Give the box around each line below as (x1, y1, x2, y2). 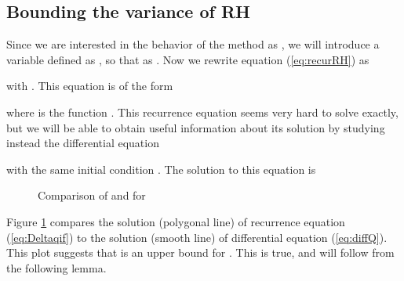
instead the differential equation (6, 135, 159, 151)
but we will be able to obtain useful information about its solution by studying (6, 119, 385, 135)
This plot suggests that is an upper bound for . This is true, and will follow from (6, 244, 395, 261)
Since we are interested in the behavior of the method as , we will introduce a (6, 36, 380, 52)
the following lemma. (6, 259, 107, 276)
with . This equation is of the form (6, 77, 173, 94)
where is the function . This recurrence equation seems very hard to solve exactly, (6, 103, 399, 120)
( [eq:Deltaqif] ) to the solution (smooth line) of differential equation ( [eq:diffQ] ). (6, 229, 388, 245)
